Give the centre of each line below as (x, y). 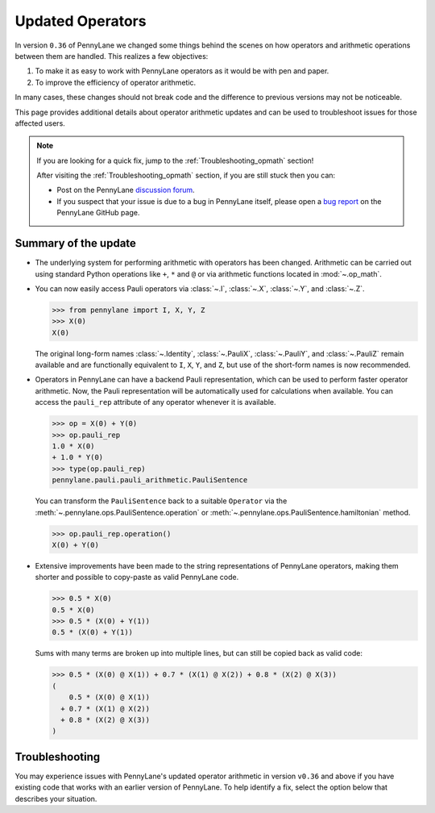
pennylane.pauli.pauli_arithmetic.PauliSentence (150, 480)
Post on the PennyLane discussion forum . (126, 190)
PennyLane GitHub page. (98, 213)
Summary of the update (76, 243)
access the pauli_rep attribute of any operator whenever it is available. (156, 402)
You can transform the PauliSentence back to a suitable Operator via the (161, 501)
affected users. (40, 123)
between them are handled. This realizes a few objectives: (112, 56)
